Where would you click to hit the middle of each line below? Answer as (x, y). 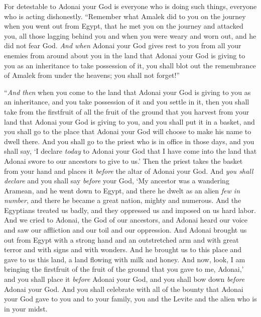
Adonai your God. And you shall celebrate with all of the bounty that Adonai (124, 289)
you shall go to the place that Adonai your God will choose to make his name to (128, 131)
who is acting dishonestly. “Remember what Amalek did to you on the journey (125, 16)
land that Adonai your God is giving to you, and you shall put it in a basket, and (129, 121)
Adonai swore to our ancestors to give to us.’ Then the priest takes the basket (123, 161)
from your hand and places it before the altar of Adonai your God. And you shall (129, 171)
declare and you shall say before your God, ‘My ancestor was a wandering (117, 181)
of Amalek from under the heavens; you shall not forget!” (92, 75)
